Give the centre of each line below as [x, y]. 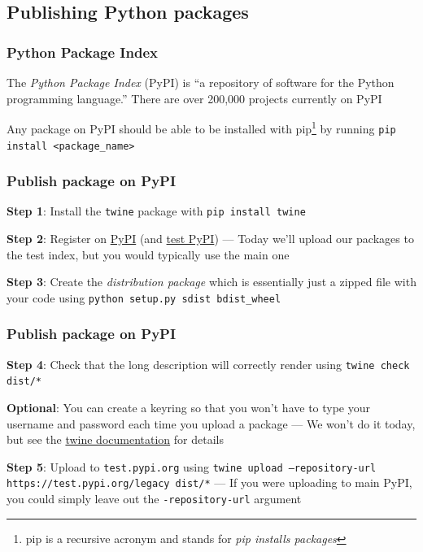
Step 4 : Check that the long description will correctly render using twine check [208, 364]
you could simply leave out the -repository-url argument [154, 499]
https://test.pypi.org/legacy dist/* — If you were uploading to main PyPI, [209, 482]
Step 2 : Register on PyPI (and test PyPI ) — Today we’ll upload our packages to [210, 239]
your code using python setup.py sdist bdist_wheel [144, 297]
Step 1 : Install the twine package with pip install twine [156, 211]
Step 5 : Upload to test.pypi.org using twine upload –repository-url [192, 466]
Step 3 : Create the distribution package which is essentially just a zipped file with [211, 282]
